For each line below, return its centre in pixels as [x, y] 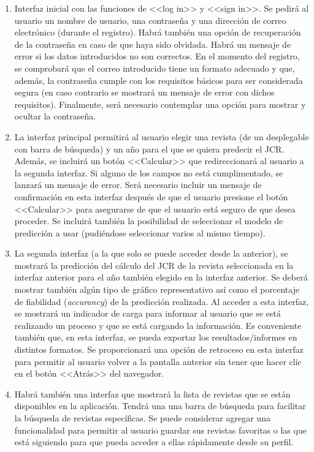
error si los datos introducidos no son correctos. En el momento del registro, [157, 56]
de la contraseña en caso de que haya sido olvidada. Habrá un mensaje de [153, 44]
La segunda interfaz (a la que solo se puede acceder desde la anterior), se [151, 253]
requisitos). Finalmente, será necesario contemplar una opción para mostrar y [160, 104]
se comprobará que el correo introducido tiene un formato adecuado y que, [155, 68]
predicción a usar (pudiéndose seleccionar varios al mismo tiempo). [140, 232]
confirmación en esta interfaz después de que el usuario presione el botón [151, 196]
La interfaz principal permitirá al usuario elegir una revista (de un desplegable [162, 136]
